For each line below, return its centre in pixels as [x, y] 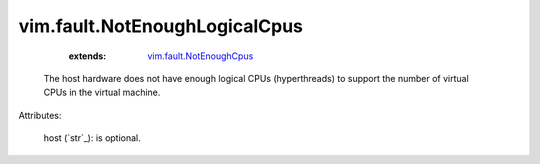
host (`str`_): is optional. [92, 138]
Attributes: [40, 115]
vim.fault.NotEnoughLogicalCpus [161, 26]
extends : [87, 56]
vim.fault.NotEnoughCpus [200, 56]
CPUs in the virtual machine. [102, 92]
